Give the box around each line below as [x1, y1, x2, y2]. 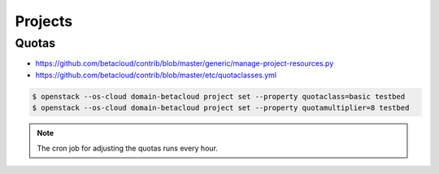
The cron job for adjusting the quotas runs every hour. [37, 143, 219, 153]
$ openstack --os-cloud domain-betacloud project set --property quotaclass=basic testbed [32, 92, 406, 101]
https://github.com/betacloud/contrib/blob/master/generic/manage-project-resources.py [35, 59, 334, 68]
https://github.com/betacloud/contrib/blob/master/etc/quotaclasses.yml [35, 70, 277, 80]
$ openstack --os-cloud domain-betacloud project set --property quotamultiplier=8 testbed [32, 103, 410, 113]
